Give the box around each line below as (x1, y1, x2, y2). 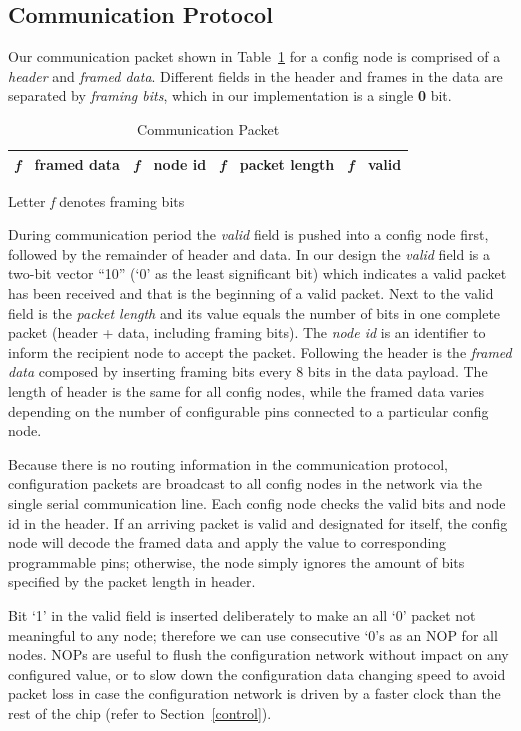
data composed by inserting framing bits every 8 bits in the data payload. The (8, 361, 488, 382)
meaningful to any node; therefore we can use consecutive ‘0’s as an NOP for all (8, 624, 498, 645)
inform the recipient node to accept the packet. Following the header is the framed (8, 341, 512, 362)
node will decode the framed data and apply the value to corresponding (8, 532, 447, 553)
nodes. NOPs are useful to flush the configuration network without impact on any (8, 644, 509, 665)
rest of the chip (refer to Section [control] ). (8, 702, 272, 723)
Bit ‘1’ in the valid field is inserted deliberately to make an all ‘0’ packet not (8, 604, 476, 625)
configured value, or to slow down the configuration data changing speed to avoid (8, 663, 506, 684)
